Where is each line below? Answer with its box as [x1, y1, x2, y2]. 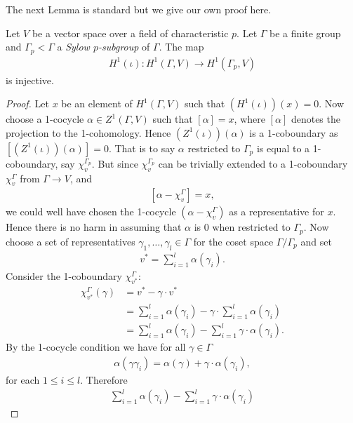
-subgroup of [98, 39, 150, 54]
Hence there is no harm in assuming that [6, 220, 182, 234]
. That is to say [108, 140, 175, 155]
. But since [91, 156, 138, 170]
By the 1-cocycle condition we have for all [6, 340, 186, 354]
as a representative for [229, 204, 324, 219]
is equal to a [256, 140, 310, 155]
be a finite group [269, 25, 341, 40]
